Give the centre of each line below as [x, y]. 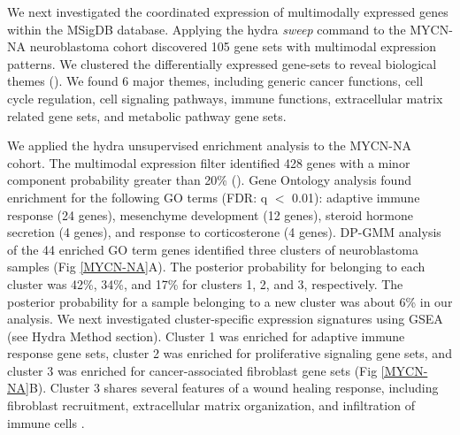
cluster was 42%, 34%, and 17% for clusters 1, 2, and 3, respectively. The [205, 283]
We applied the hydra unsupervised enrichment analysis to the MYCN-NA [210, 145]
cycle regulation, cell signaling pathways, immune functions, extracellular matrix [225, 98]
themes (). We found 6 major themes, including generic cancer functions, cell [215, 81]
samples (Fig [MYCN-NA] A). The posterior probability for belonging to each [216, 267]
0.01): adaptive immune [356, 197]
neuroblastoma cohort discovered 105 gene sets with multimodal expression [233, 46]
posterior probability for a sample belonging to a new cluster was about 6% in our [230, 301]
